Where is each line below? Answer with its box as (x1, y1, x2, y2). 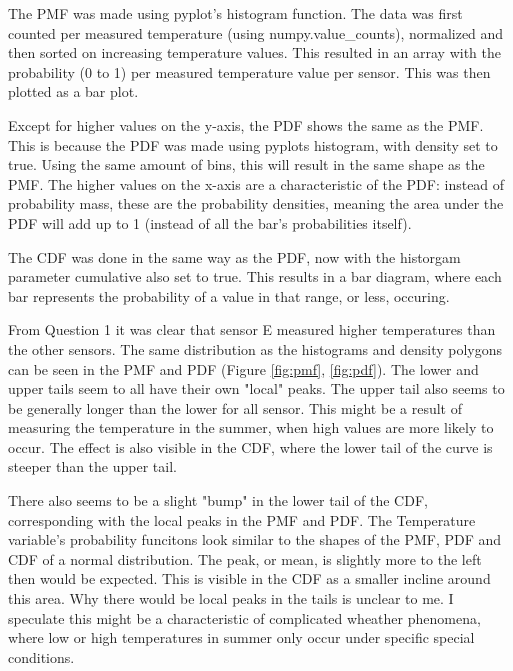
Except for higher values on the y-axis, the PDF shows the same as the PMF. (8, 114, 484, 135)
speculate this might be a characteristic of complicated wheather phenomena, (8, 607, 481, 628)
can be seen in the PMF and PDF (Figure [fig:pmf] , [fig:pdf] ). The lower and (8, 358, 479, 379)
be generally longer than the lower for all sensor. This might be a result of (8, 397, 462, 418)
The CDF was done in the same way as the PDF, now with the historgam (8, 246, 461, 267)
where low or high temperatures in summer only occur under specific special (8, 627, 475, 648)
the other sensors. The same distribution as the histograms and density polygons (8, 338, 503, 359)
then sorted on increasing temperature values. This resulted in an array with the (8, 42, 501, 63)
